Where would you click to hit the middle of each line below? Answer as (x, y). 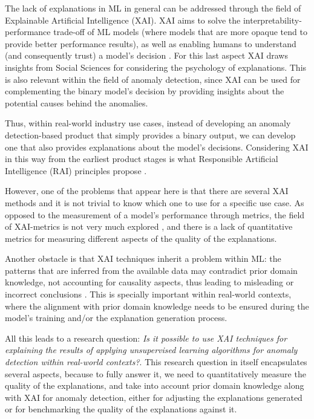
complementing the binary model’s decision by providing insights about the (145, 91)
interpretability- (272, 20)
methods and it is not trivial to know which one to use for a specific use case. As (155, 202)
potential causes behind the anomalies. (77, 102)
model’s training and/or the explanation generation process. (116, 318)
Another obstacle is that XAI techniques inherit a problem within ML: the (143, 258)
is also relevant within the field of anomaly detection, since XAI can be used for (153, 79)
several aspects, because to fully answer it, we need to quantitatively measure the (155, 373)
